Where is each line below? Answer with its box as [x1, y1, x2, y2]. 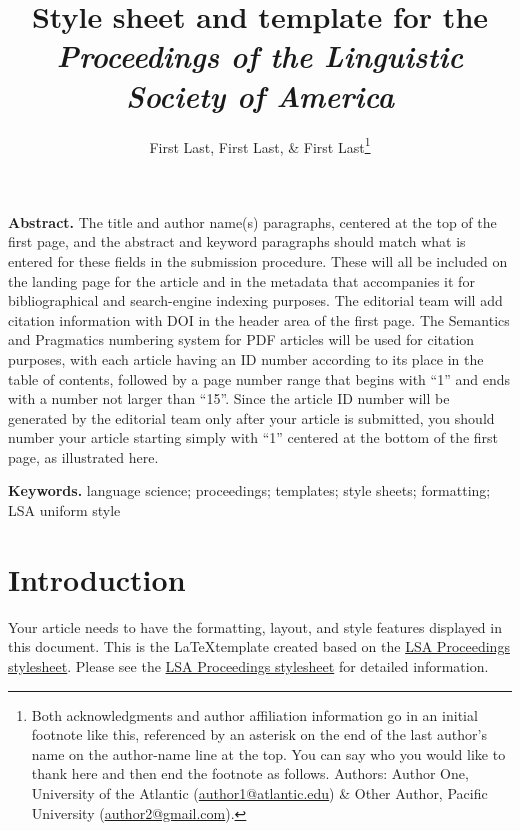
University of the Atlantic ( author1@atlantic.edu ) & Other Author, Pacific [31, 782, 488, 803]
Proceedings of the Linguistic [56, 35, 464, 77]
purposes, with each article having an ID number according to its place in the [8, 348, 484, 369]
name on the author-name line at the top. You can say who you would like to [31, 743, 506, 764]
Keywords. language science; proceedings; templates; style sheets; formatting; [8, 480, 491, 501]
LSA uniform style [8, 500, 121, 521]
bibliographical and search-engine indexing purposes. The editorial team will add [8, 290, 503, 311]
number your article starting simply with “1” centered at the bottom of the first [8, 427, 499, 448]
